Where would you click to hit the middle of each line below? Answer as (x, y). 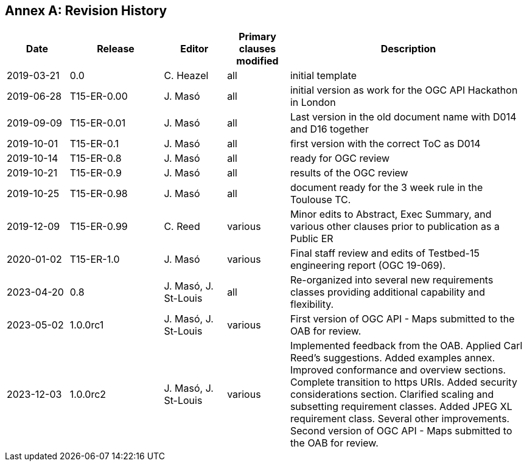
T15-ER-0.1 (94, 144)
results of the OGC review (349, 173)
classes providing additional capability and (388, 292)
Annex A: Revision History (86, 11)
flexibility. (312, 304)
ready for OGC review (340, 158)
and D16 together (329, 129)
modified (257, 61)
